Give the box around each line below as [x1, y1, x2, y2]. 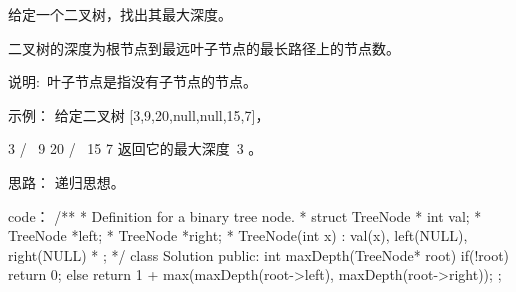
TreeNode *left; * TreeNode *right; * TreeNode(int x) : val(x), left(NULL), [8, 225, 468, 246]
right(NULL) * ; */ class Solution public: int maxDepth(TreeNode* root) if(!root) [8, 244, 510, 265]
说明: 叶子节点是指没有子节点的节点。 [8, 71, 257, 92]
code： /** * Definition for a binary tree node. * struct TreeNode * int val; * [8, 205, 482, 226]
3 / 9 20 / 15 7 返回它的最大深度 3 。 [8, 138, 263, 159]
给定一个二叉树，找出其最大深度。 [8, 4, 232, 24]
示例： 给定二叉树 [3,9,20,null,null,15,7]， [8, 104, 270, 125]
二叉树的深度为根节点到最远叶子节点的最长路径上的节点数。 [8, 37, 400, 58]
